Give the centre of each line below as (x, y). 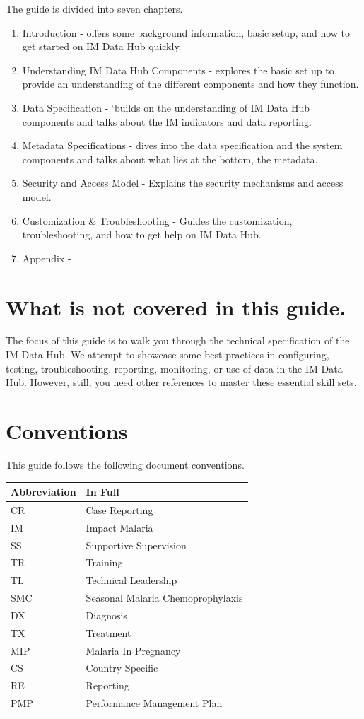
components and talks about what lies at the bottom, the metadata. (170, 159)
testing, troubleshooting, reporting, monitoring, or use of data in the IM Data (174, 368)
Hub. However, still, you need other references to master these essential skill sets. (181, 382)
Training (104, 562)
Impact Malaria (119, 527)
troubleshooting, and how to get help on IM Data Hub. (142, 234)
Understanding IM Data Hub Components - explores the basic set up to (178, 70)
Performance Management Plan (154, 703)
